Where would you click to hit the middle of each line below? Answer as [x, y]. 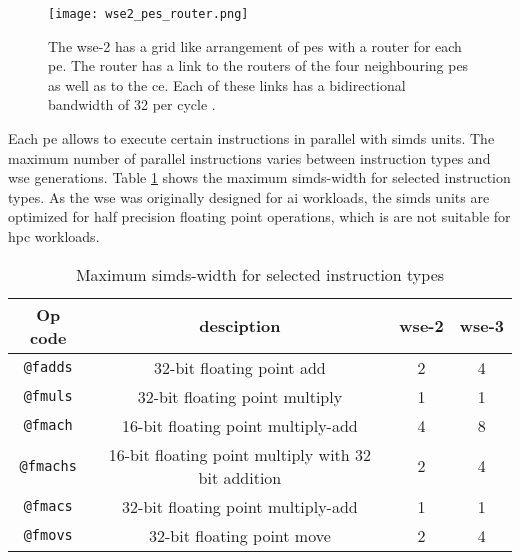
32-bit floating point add [240, 367]
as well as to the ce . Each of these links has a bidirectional [227, 84]
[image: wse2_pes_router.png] [148, 14]
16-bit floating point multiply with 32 [240, 454]
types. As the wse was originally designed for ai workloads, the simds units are [249, 196]
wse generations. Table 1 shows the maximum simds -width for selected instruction [259, 177]
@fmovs [48, 535]
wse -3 [481, 326]
